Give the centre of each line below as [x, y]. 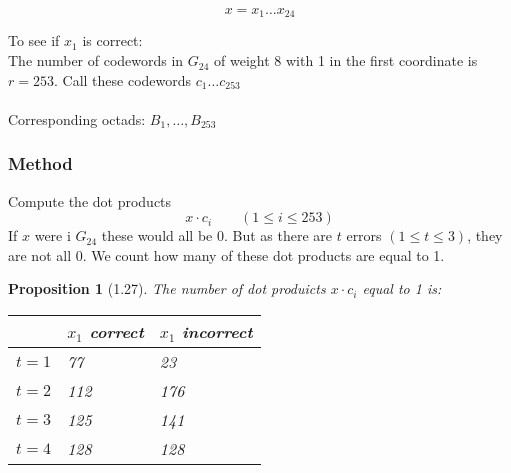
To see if [34, 40]
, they [485, 235]
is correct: [112, 40]
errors [364, 235]
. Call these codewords [122, 79]
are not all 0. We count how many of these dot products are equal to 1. [226, 254]
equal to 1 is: [402, 288]
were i [52, 235]
